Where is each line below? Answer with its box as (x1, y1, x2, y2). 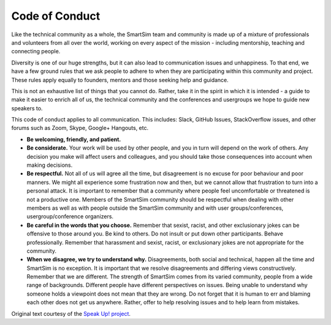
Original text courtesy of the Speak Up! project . (11, 310, 131, 317)
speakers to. (11, 104, 43, 112)
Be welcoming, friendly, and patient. (26, 136, 121, 143)
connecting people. (11, 48, 61, 55)
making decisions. (26, 161, 73, 169)
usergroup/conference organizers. (26, 213, 113, 220)
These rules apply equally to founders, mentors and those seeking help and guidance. (11, 76, 229, 83)
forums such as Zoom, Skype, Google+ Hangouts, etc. (11, 124, 149, 132)
